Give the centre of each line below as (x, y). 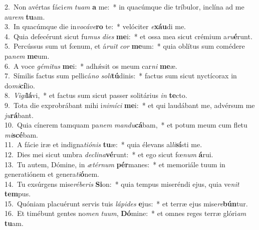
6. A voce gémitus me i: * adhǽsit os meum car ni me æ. (91, 66)
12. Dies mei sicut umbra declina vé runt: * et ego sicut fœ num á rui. (109, 154)
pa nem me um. (27, 55)
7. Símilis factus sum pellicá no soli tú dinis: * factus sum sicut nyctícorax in (121, 76)
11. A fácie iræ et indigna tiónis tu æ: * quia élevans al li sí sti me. (103, 144)
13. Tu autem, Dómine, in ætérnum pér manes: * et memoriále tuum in (115, 164)
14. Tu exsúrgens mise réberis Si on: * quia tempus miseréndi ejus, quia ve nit (122, 184)
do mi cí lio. (20, 85)
